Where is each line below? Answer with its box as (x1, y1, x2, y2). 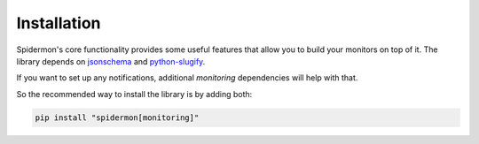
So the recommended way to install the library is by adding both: (16, 88, 253, 99)
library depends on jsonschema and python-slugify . (16, 56, 206, 66)
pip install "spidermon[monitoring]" (35, 112, 200, 123)
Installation (16, 13, 101, 33)
